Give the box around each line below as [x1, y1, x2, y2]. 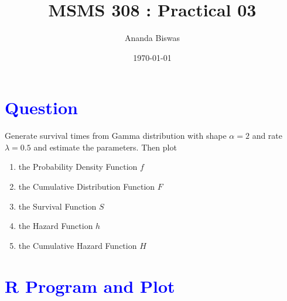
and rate [252, 129, 283, 142]
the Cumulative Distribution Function [18, 180, 155, 193]
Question [5, 95, 78, 119]
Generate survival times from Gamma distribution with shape [5, 129, 227, 142]
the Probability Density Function [18, 160, 138, 173]
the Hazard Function [18, 220, 93, 232]
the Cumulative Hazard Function [18, 239, 137, 251]
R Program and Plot [5, 273, 175, 297]
